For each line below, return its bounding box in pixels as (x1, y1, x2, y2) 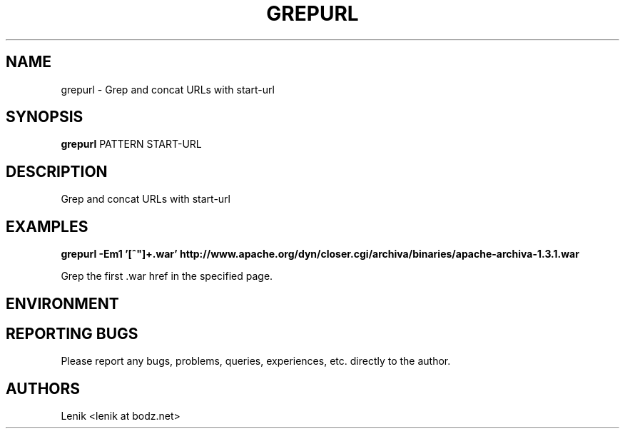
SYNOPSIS (6, 108, 83, 126)
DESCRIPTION (6, 162, 108, 181)
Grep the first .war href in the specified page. (61, 270, 273, 283)
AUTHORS (6, 379, 81, 398)
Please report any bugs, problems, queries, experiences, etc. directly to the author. (61, 355, 451, 368)
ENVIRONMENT (6, 294, 119, 313)
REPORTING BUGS (6, 324, 138, 343)
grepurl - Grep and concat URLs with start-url (61, 83, 275, 96)
